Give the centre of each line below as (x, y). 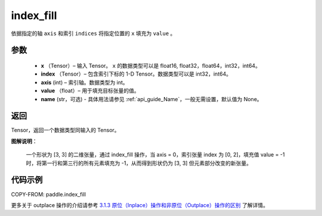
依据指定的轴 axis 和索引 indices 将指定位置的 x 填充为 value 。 (93, 33)
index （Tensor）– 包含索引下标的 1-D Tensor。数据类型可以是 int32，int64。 (136, 74)
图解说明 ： (24, 141)
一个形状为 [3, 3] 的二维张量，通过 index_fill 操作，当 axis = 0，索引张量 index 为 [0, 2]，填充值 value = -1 (156, 155)
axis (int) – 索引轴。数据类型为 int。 (84, 82)
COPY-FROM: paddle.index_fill (49, 194)
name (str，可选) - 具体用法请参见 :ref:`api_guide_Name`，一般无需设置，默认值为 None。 (151, 99)
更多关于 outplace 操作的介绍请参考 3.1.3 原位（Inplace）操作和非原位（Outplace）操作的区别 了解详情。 (140, 205)
